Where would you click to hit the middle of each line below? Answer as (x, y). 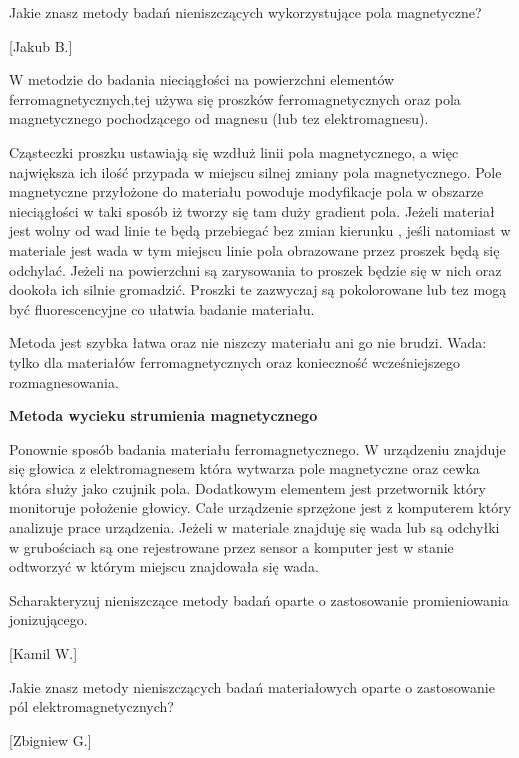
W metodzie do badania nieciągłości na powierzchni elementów (202, 79)
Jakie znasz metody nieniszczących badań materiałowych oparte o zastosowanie (252, 686)
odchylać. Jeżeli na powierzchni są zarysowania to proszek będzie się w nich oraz (255, 269)
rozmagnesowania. (64, 381)
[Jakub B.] (41, 45)
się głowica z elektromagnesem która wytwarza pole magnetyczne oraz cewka (244, 468)
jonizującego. (48, 619)
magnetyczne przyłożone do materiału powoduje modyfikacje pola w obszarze (246, 191)
